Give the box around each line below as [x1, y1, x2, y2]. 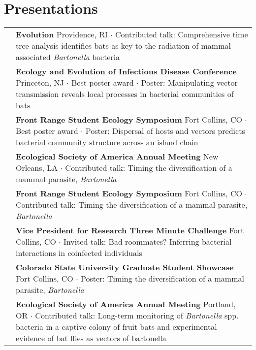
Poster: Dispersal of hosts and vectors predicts [85, 125, 245, 137]
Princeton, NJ [16, 77, 64, 89]
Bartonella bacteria [53, 51, 120, 63]
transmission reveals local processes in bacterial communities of [16, 88, 234, 100]
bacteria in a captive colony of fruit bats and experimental [16, 321, 217, 333]
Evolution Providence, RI [16, 29, 108, 40]
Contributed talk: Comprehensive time [115, 29, 248, 40]
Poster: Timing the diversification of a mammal [80, 273, 244, 285]
